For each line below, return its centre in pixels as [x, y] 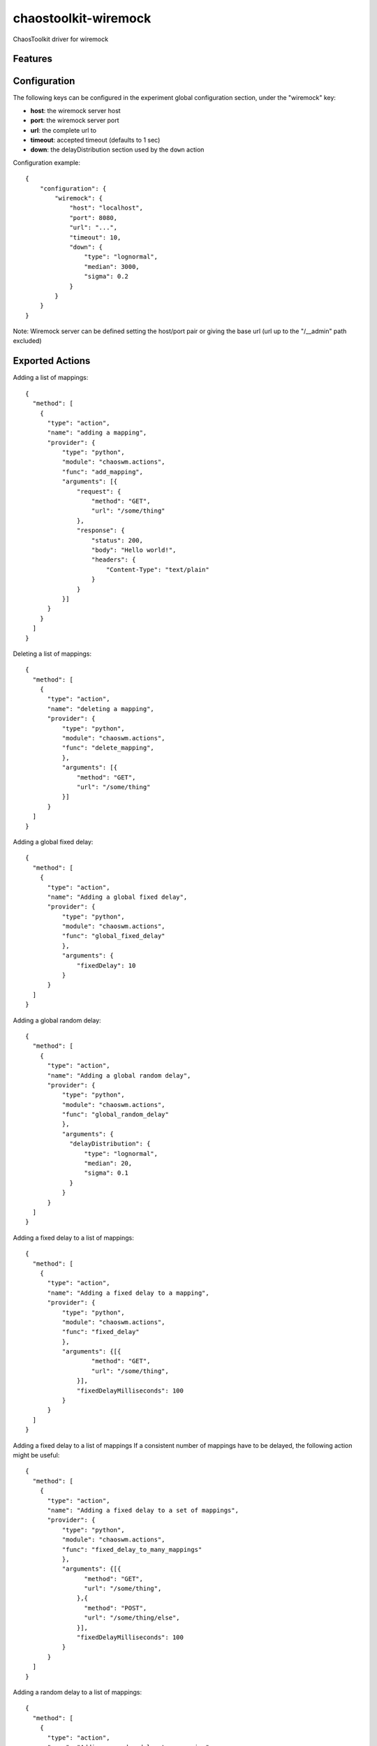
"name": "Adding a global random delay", [119, 1075]
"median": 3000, [112, 266]
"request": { [99, 491]
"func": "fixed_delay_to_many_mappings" [132, 1549]
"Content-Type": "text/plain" [157, 570]
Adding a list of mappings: [51, 378]
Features [32, 59]
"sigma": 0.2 [106, 277]
